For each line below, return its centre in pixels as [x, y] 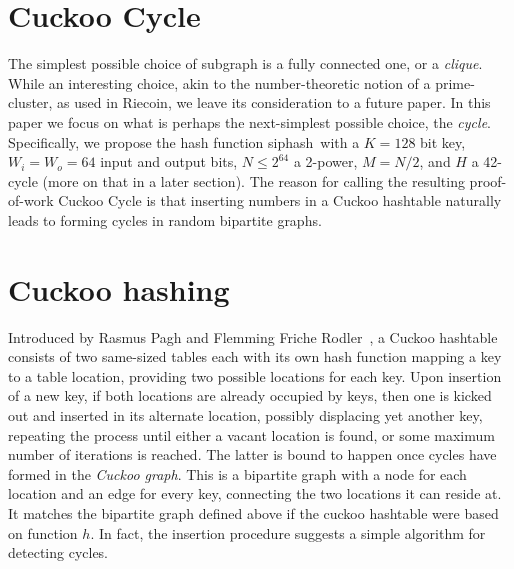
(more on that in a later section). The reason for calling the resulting [253, 180]
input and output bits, [169, 161]
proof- [488, 180]
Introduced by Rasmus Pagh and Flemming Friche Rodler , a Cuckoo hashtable [253, 336]
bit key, [443, 141]
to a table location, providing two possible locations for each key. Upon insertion [255, 375]
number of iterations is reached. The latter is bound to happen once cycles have [252, 454]
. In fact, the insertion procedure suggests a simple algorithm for [288, 532]
